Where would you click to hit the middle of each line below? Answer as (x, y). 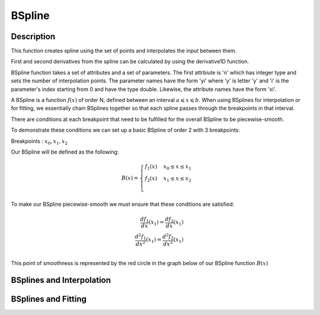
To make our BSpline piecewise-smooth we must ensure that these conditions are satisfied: (123, 204)
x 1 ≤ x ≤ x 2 (177, 179)
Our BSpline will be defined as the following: (65, 152)
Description (33, 36)
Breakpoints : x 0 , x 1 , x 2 (39, 141)
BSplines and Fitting (49, 299)
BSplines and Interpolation (61, 280)
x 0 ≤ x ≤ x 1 (177, 167)
